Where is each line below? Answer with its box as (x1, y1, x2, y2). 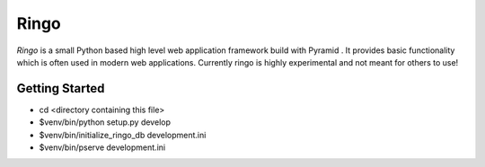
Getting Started (16, 81, 105, 96)
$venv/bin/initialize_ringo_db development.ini (39, 129, 207, 140)
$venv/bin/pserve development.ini (39, 142, 166, 153)
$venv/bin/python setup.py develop (39, 117, 171, 127)
